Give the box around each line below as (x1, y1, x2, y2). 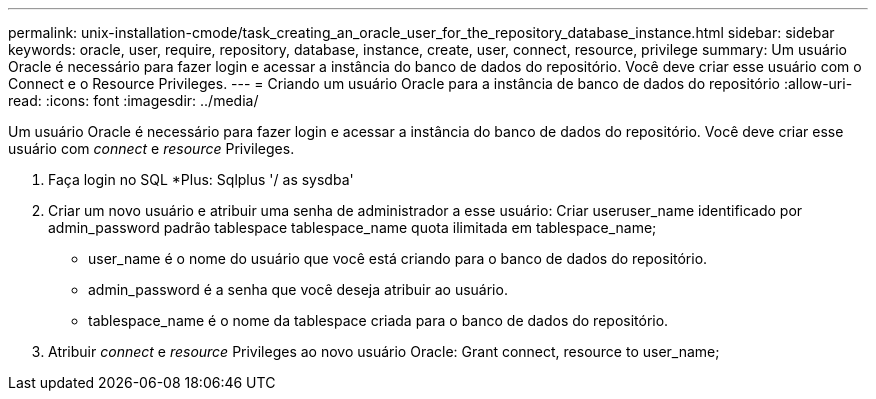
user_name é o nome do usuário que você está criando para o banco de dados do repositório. (88, 250, 708, 267)
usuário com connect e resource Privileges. (8, 140, 295, 157)
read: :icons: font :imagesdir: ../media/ (8, 92, 259, 109)
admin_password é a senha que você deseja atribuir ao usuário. (88, 281, 508, 298)
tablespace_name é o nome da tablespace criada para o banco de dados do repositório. (88, 312, 669, 329)
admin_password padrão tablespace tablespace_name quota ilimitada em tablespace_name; (48, 219, 657, 236)
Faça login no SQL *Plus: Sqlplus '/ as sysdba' (48, 171, 354, 188)
